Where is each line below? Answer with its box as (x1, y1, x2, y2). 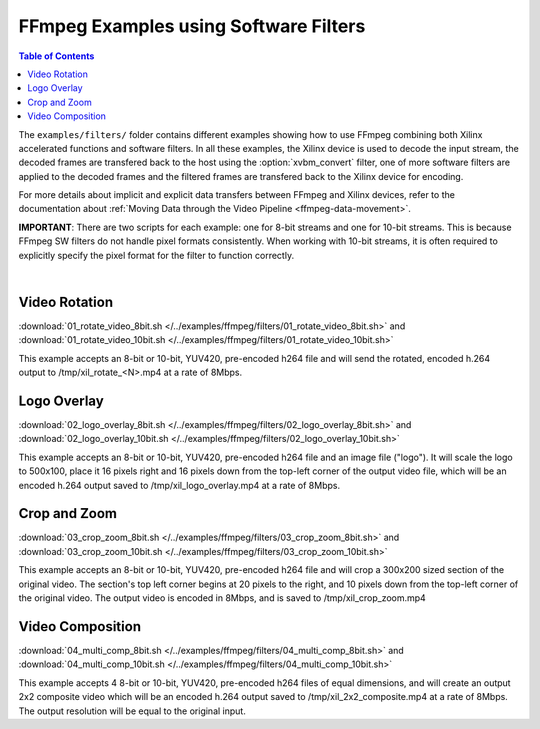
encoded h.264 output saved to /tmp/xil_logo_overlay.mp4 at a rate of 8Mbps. (18, 479, 340, 491)
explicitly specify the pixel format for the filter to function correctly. (18, 249, 295, 261)
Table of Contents (18, 50, 95, 62)
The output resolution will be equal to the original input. (18, 705, 247, 717)
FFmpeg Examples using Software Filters (18, 15, 366, 37)
